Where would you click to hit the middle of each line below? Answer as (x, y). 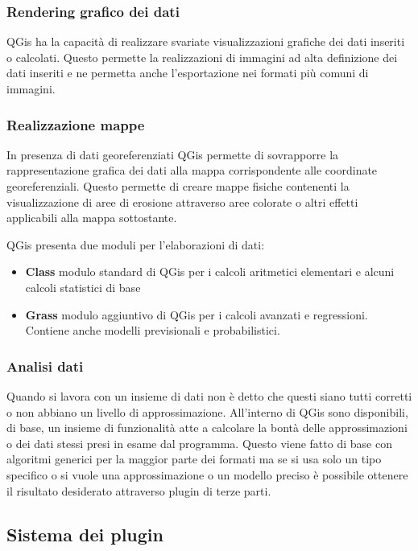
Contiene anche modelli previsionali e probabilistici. (153, 330)
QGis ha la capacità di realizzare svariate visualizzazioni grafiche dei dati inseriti (206, 41)
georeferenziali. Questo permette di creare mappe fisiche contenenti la (178, 186)
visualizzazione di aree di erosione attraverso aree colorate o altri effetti (182, 201)
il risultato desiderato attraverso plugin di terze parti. (139, 490)
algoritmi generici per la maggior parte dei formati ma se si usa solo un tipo (194, 459)
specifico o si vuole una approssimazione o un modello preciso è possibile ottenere (207, 474)
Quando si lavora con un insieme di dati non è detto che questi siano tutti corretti (209, 395)
